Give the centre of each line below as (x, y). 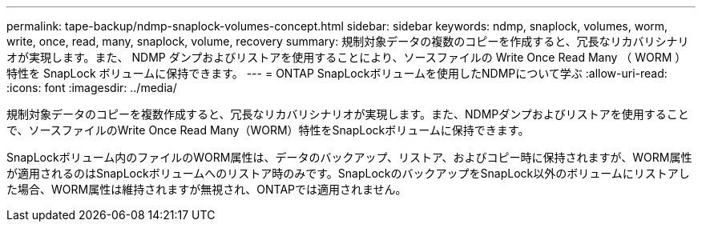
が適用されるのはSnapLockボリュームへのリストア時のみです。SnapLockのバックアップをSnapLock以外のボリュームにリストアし (348, 173)
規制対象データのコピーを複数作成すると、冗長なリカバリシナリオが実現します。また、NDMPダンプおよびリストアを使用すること (348, 114)
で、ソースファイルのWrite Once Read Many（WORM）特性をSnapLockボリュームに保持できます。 (268, 130)
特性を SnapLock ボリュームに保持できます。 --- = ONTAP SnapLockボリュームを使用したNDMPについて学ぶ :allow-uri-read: (337, 73)
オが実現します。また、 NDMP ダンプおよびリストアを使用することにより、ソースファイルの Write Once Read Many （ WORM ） (347, 57)
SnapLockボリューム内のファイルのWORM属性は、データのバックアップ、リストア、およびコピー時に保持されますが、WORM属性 (349, 157)
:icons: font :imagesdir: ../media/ (92, 88)
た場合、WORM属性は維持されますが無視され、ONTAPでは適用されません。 (207, 189)
